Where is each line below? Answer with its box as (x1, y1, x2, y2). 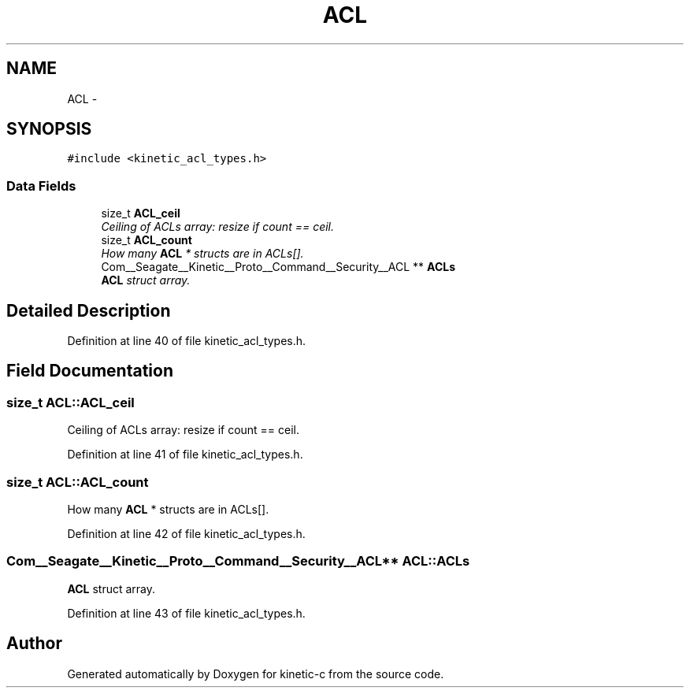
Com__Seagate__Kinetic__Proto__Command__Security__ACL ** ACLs (101, 260, 456, 274)
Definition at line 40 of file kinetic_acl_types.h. (67, 334, 306, 348)
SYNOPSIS (6, 119, 92, 139)
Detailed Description (6, 300, 171, 321)
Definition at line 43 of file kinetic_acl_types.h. (67, 606, 306, 620)
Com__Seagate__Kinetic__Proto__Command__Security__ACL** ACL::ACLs (6, 553, 470, 570)
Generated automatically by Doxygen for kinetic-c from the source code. (67, 666, 444, 681)
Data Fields (6, 177, 76, 194)
